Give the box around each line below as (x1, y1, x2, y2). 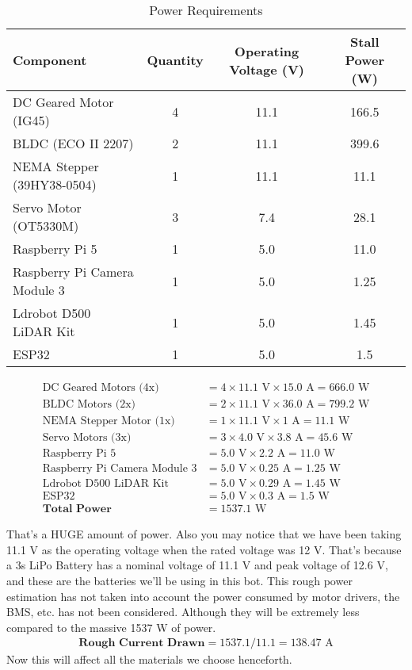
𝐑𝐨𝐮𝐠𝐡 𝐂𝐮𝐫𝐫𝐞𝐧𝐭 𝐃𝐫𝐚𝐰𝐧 (78, 637, 205, 649)
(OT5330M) (13, 216, 79, 235)
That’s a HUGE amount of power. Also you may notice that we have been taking (6, 526, 402, 542)
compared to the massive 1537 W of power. (6, 618, 216, 635)
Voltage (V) (229, 59, 305, 78)
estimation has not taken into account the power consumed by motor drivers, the (6, 588, 400, 604)
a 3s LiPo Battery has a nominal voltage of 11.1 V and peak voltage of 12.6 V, (6, 557, 388, 573)
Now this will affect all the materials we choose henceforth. (6, 651, 292, 668)
